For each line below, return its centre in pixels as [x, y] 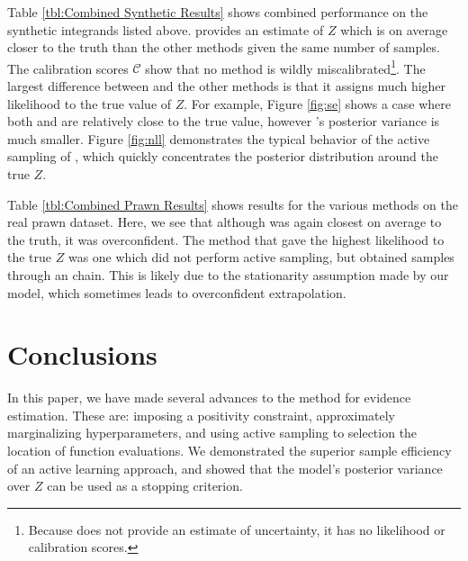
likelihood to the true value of [90, 103]
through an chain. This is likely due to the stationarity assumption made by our [228, 274]
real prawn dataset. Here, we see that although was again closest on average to [225, 222]
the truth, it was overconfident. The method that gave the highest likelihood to [226, 239]
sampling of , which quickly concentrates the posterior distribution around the [223, 156]
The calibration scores [68, 68]
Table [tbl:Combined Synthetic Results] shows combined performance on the [218, 12]
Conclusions [82, 354]
